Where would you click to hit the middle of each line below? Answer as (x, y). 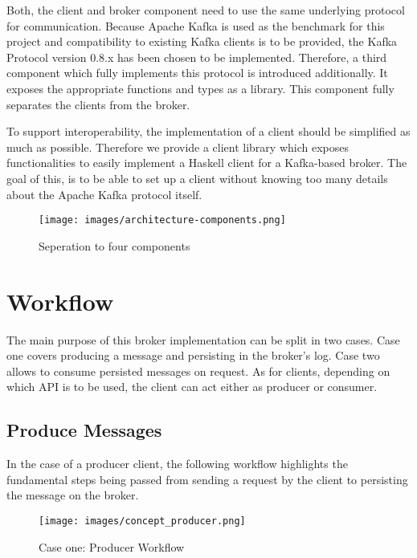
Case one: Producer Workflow (112, 546)
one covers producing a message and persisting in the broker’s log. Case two (193, 355)
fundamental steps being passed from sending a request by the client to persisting (207, 479)
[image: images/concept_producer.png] (142, 521)
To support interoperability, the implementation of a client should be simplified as (208, 131)
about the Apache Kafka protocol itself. (104, 194)
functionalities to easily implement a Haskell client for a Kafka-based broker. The (207, 163)
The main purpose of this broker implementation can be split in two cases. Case (203, 339)
